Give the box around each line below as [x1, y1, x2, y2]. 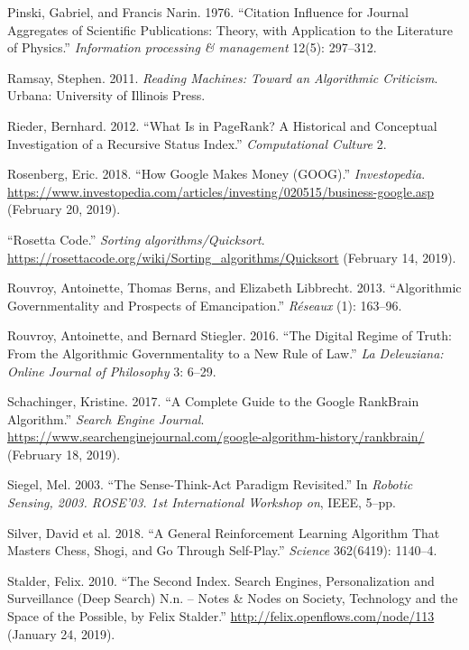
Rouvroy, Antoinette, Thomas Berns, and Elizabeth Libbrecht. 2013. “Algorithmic [7, 278, 462, 297]
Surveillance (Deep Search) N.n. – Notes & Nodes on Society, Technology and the [7, 589, 458, 608]
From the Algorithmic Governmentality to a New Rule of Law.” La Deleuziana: [7, 343, 444, 362]
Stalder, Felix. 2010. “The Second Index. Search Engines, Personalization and [7, 571, 435, 590]
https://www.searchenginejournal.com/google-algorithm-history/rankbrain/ [7, 427, 425, 446]
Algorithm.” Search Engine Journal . [7, 409, 205, 428]
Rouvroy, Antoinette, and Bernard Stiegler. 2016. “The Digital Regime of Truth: [7, 326, 452, 345]
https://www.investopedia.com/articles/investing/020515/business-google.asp [7, 181, 435, 200]
